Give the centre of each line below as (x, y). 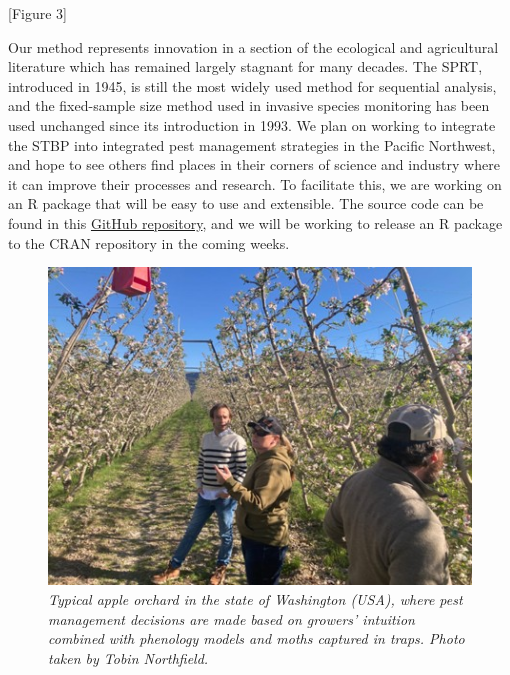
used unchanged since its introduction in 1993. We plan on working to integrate (252, 124)
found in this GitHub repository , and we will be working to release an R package (255, 222)
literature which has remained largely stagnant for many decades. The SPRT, (245, 66)
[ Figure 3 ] (37, 13)
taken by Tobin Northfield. (128, 657)
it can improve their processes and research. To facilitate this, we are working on (255, 183)
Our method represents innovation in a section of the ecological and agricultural (253, 46)
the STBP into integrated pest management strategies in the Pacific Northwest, (252, 144)
